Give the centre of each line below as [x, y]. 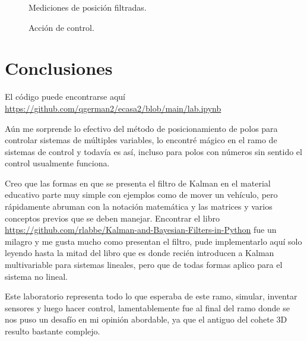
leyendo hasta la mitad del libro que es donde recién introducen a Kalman [140, 253]
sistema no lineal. [36, 276]
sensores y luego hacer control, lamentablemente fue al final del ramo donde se [147, 307]
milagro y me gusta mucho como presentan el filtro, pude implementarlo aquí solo [153, 241]
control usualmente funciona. [57, 163]
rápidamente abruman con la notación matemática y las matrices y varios [139, 206]
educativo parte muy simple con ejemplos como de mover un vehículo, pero [141, 195]
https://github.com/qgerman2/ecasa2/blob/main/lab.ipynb [113, 108]
